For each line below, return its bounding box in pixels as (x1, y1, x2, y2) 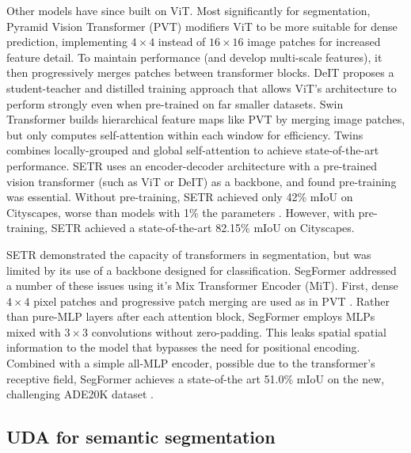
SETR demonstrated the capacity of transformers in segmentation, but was (6, 246, 371, 262)
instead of (158, 33, 206, 50)
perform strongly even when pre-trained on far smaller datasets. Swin (6, 95, 344, 112)
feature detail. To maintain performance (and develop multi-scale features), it (6, 48, 382, 65)
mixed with (6, 323, 61, 340)
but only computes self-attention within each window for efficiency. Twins (6, 126, 363, 143)
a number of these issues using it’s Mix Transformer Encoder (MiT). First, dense (6, 277, 398, 294)
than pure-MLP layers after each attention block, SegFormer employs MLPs (6, 308, 375, 325)
